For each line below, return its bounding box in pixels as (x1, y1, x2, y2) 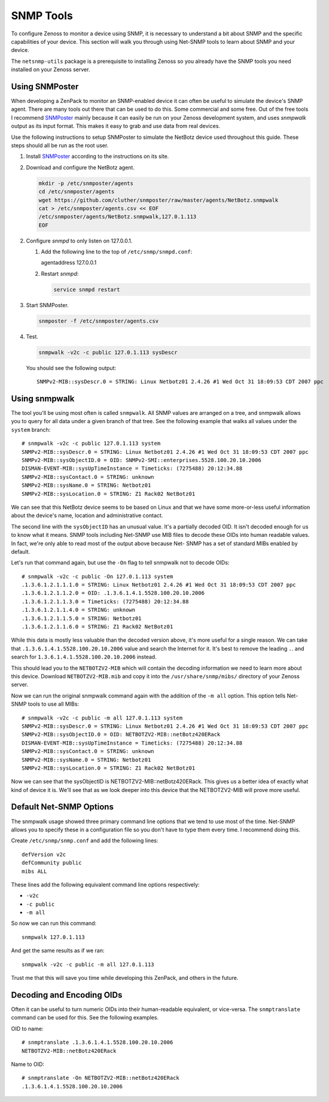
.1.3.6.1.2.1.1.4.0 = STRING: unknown (22, 606, 136, 614)
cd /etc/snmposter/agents (38, 189, 115, 195)
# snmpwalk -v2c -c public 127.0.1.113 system (22, 440, 161, 447)
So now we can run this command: (11, 919, 97, 927)
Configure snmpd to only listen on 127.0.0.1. (26, 237, 133, 244)
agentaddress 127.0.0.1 (41, 259, 97, 266)
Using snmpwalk (11, 393, 75, 403)
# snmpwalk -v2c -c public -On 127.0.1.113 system (22, 573, 173, 580)
